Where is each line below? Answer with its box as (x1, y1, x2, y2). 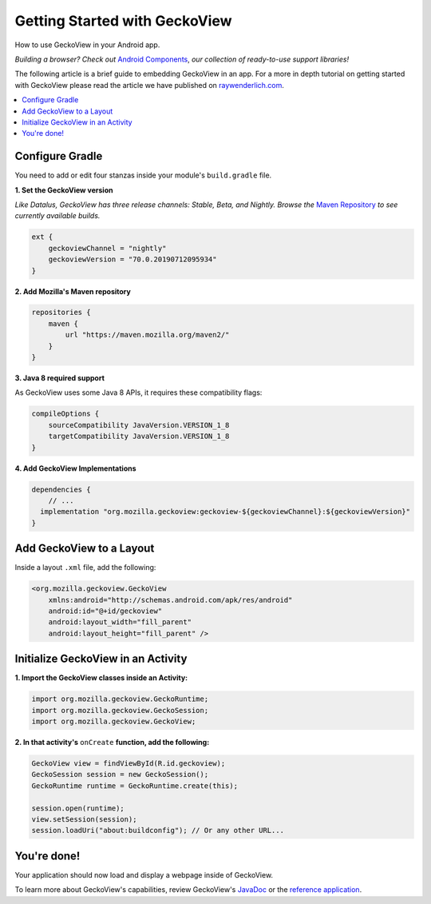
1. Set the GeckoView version (14, 185, 113, 195)
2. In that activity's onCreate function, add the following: (14, 738, 210, 747)
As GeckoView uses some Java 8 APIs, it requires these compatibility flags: (14, 388, 263, 397)
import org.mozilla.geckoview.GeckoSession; (31, 706, 209, 715)
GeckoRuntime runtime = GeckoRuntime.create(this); (31, 781, 239, 791)
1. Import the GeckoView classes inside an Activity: (14, 673, 188, 683)
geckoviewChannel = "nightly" (48, 244, 167, 253)
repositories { (31, 308, 91, 317)
